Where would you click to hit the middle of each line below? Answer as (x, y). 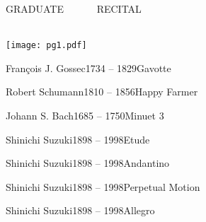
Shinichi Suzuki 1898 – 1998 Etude (78, 139)
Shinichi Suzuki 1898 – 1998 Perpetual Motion (103, 186)
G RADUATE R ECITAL (74, 8)
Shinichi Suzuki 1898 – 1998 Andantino (88, 163)
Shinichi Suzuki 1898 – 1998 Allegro (80, 210)
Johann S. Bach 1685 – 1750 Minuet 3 (85, 116)
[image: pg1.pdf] (46, 46)
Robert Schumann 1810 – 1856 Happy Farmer (102, 92)
